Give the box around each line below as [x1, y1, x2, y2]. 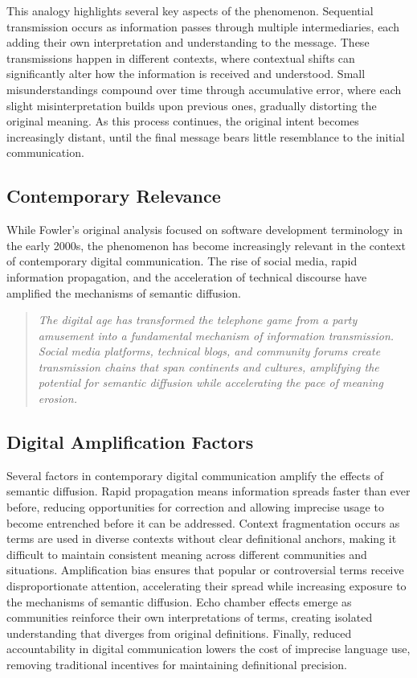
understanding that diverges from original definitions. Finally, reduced [6, 624, 352, 641]
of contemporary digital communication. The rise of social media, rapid [6, 253, 358, 269]
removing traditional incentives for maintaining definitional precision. [6, 656, 347, 672]
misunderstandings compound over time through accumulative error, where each [6, 80, 402, 97]
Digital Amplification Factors [6, 429, 254, 454]
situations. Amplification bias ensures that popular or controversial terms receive [6, 561, 404, 578]
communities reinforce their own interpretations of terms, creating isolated [6, 609, 373, 626]
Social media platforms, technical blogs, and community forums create [38, 343, 381, 360]
